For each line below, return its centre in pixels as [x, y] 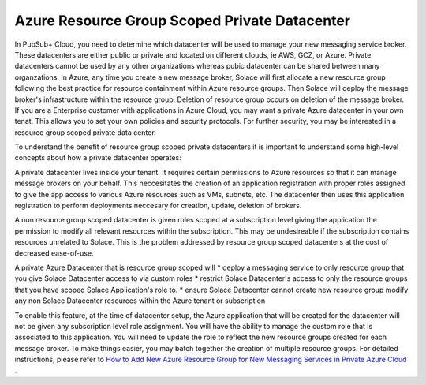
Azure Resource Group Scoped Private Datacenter [183, 21]
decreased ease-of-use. [54, 253]
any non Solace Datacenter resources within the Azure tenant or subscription [140, 301]
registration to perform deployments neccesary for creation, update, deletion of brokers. [158, 206]
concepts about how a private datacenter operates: [98, 158]
